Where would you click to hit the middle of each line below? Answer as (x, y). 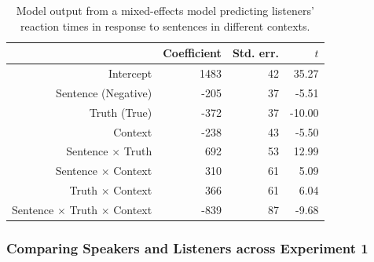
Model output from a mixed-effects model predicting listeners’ (165, 10)
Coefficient (192, 53)
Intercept (130, 73)
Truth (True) (121, 112)
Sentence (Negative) (104, 92)
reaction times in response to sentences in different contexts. (165, 25)
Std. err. (255, 53)
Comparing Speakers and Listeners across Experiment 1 (187, 247)
